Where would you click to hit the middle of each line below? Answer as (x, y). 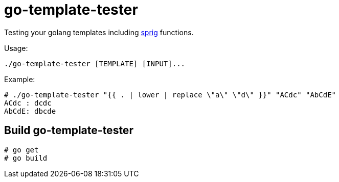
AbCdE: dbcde (30, 111)
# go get (21, 150)
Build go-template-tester (69, 131)
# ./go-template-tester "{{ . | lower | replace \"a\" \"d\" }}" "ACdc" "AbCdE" (170, 95)
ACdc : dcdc (28, 103)
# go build (26, 158)
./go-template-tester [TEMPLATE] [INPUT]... (95, 63)
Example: (20, 79)
